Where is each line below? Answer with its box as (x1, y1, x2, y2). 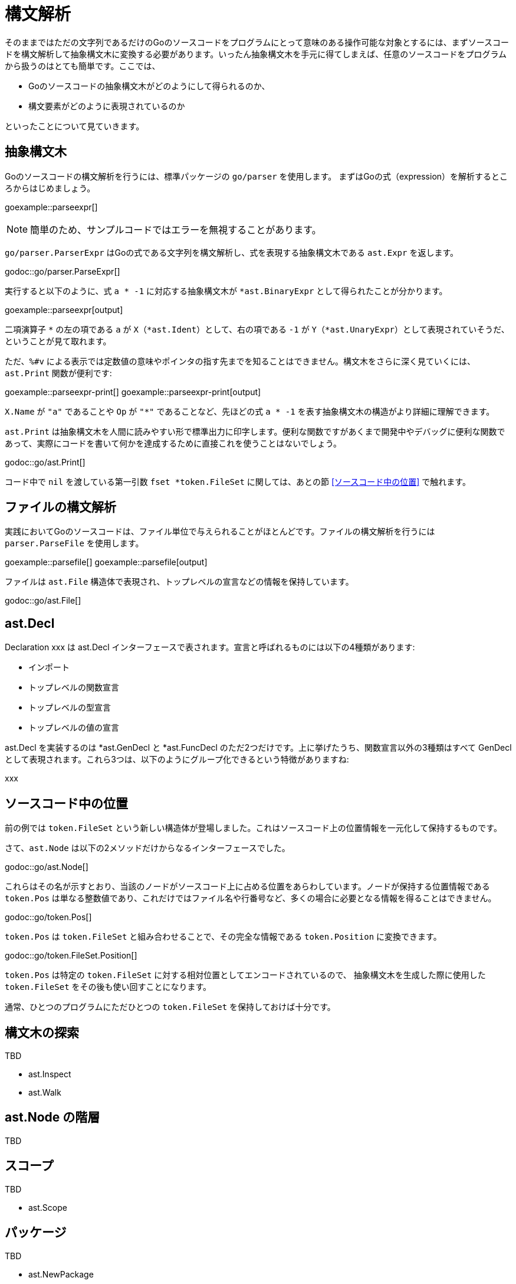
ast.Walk (28, 1087, 61, 1097)
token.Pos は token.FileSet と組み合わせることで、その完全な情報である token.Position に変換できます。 (5, 931, 442, 942)
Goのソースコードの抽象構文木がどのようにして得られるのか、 (28, 80, 270, 91)
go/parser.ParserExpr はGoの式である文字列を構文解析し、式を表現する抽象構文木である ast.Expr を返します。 (5, 247, 458, 258)
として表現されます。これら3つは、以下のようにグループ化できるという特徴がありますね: (5, 754, 349, 765)
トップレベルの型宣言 (28, 702, 111, 713)
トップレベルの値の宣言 (28, 722, 119, 733)
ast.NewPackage (28, 1269, 94, 1279)
